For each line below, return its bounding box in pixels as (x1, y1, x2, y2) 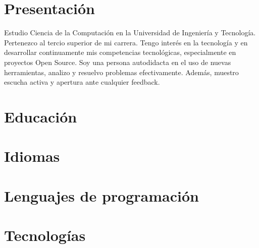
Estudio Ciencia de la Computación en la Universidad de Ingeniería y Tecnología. (4, 27, 256, 38)
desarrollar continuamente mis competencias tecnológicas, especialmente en (4, 47, 236, 57)
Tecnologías (4, 225, 86, 245)
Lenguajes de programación (4, 185, 199, 206)
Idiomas (4, 146, 60, 166)
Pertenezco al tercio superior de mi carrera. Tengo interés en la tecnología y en (4, 37, 248, 47)
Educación (4, 106, 77, 127)
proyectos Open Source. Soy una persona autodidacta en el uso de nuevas (4, 56, 231, 67)
